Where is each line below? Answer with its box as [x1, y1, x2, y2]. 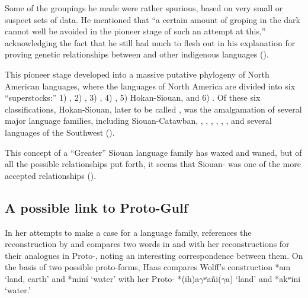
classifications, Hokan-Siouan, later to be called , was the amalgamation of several [5, 102, 302, 115]
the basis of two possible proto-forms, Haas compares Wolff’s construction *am [5, 261, 291, 273]
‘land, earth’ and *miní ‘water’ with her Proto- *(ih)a [5, 272, 200, 284]
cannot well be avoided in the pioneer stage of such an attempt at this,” [5, 25, 266, 37]
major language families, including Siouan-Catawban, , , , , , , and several [5, 114, 272, 127]
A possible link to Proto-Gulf [5, 198, 188, 216]
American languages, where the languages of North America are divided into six [5, 79, 296, 92]
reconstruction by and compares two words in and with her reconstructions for [5, 238, 290, 250]
